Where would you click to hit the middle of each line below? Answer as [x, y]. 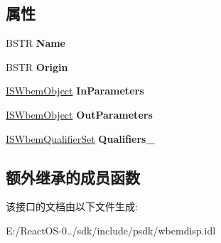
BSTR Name [36, 43]
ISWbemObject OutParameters [79, 114]
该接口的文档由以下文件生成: [72, 206]
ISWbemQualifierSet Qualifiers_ [80, 138]
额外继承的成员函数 [73, 177]
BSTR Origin [37, 66]
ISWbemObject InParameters [75, 91]
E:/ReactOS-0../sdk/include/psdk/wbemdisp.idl [111, 230]
